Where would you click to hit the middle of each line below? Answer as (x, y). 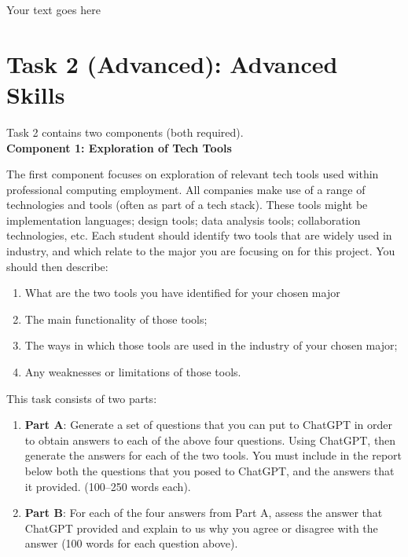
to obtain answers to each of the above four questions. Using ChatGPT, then (210, 440)
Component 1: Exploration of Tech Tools (119, 147)
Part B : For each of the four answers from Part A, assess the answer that (204, 513)
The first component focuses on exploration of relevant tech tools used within (193, 174)
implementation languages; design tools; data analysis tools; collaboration (184, 220)
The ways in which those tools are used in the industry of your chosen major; (211, 345)
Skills (36, 94)
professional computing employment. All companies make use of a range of (186, 189)
